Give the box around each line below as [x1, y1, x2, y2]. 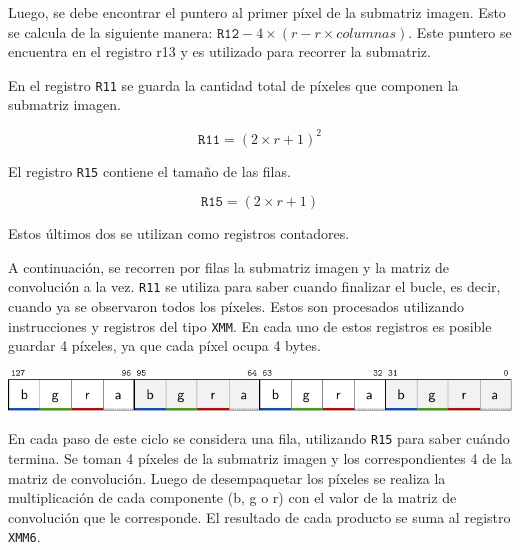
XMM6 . [8, 526, 41, 547]
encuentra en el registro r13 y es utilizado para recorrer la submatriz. [8, 41, 431, 62]
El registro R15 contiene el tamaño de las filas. [8, 160, 291, 181]
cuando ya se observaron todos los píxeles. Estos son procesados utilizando [8, 296, 465, 317]
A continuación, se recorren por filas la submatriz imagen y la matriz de [8, 256, 450, 277]
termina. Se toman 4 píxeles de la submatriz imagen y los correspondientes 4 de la [8, 447, 512, 468]
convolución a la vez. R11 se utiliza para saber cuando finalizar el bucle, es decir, [8, 276, 501, 297]
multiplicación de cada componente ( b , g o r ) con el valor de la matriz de [8, 487, 457, 508]
